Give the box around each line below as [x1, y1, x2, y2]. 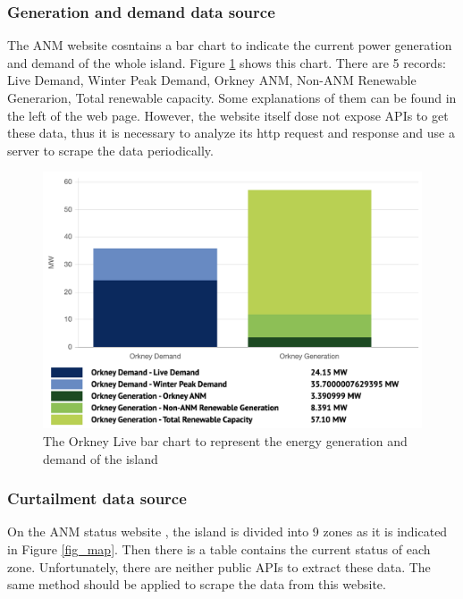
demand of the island [43, 449, 158, 468]
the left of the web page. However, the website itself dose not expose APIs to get [7, 105, 449, 124]
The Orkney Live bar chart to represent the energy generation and [43, 431, 408, 450]
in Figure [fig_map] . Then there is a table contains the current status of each [7, 539, 431, 558]
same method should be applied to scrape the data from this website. [7, 575, 386, 594]
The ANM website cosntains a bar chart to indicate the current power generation [7, 36, 452, 55]
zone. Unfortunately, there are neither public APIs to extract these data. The [7, 557, 431, 576]
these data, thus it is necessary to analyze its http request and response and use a [7, 123, 455, 142]
